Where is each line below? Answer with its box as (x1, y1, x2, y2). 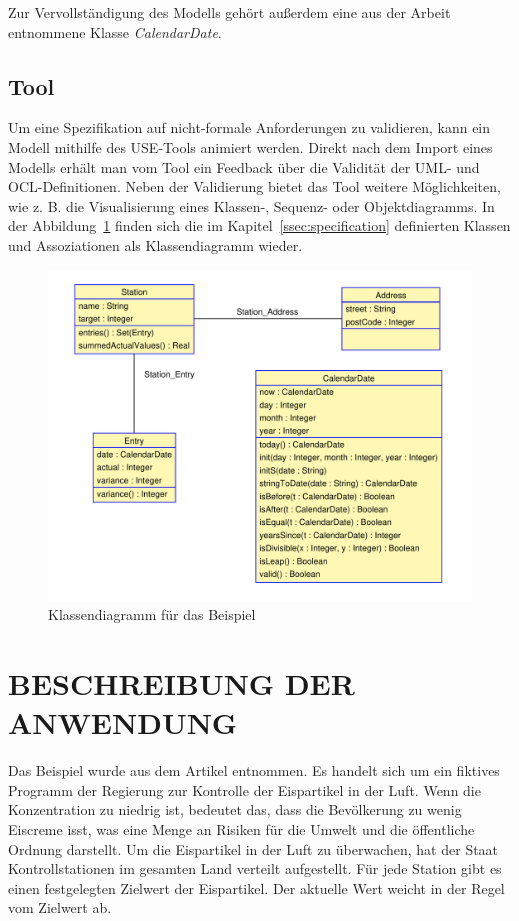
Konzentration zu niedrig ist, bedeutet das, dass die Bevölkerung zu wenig (8, 799, 462, 820)
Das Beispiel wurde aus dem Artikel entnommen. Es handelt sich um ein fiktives (8, 760, 500, 781)
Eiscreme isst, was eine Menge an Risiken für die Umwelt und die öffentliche (8, 819, 475, 840)
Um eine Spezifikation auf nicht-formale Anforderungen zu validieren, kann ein (8, 117, 491, 138)
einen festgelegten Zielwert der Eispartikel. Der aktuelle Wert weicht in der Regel (8, 877, 505, 898)
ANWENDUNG (8, 702, 238, 743)
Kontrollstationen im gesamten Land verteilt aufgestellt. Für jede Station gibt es (8, 858, 502, 879)
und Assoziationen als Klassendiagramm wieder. (8, 234, 303, 255)
